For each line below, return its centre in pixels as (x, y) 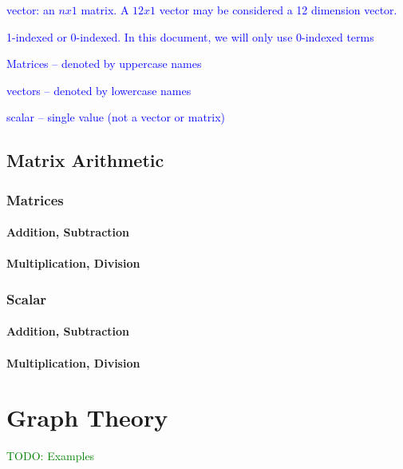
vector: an (31, 10)
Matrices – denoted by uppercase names (104, 64)
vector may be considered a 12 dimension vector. (278, 10)
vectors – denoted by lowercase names (99, 90)
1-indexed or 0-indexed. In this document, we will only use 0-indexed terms (190, 36)
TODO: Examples (51, 456)
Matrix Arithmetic (85, 160)
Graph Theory (87, 417)
